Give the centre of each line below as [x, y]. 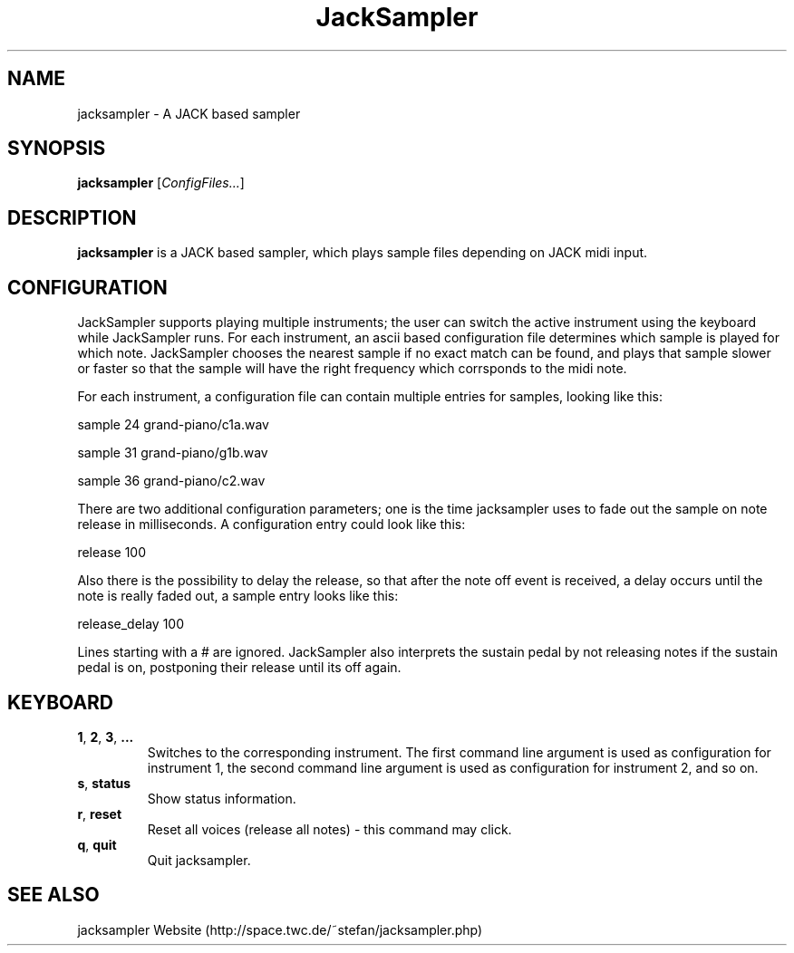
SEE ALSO [53, 895]
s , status [104, 783]
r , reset [100, 813]
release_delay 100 [131, 624]
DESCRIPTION [72, 217]
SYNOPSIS [57, 149]
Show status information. [222, 798]
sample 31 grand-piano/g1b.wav [173, 453]
